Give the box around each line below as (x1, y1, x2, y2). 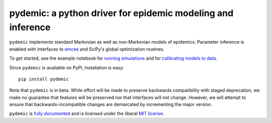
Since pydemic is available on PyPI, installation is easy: (9, 64, 124, 70)
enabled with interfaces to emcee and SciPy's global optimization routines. (9, 46, 165, 52)
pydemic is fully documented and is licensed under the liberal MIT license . (9, 110, 165, 116)
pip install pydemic (18, 76, 69, 82)
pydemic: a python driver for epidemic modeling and (9, 8, 234, 19)
